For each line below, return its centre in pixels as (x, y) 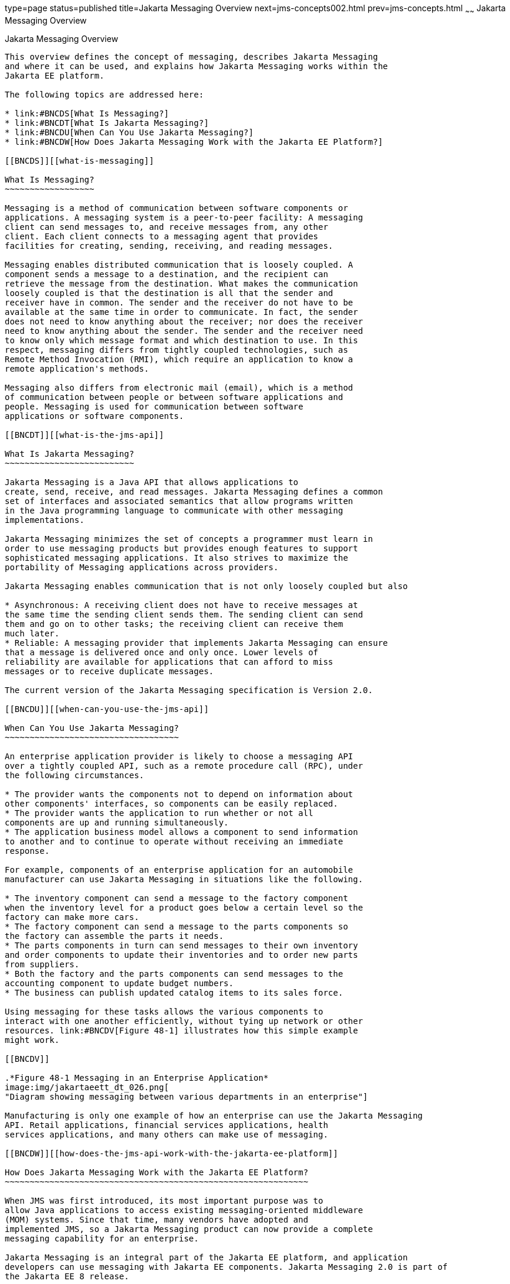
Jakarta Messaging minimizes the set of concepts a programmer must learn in (189, 539)
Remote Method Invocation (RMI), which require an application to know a (179, 359)
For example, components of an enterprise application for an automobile (179, 869)
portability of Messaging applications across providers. (142, 567)
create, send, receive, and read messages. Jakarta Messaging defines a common (194, 491)
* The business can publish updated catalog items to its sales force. (174, 992)
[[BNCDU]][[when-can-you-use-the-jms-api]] (107, 709)
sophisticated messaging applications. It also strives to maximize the (176, 558)
